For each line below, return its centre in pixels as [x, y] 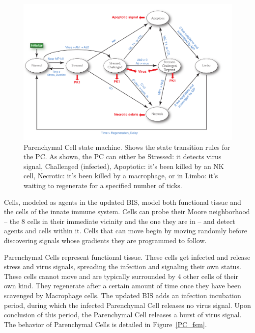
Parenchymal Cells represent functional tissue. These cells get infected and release [127, 257]
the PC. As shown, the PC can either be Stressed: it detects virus [123, 156]
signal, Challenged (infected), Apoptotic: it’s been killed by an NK [124, 166]
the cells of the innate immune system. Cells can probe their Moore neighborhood [127, 211]
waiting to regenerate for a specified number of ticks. [103, 185]
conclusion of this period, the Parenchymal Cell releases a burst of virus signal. [123, 315]
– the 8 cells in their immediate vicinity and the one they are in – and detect [120, 221]
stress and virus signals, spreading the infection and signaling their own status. [123, 266]
